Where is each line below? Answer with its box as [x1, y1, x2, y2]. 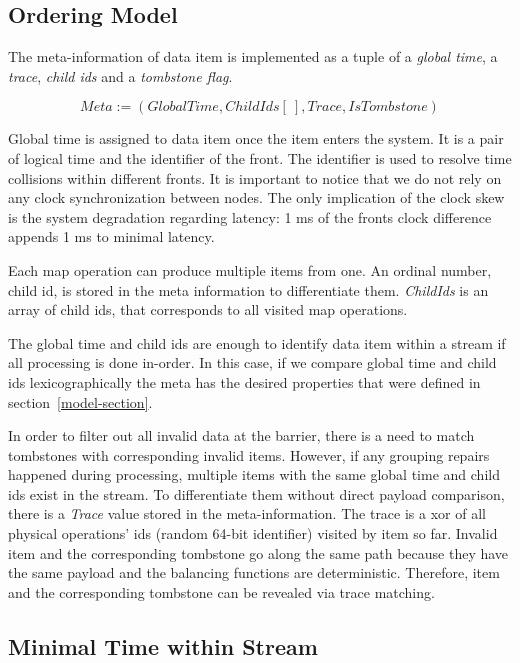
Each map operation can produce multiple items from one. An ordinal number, [8, 259, 492, 280]
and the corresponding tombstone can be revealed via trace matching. [8, 581, 435, 602]
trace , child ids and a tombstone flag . [8, 65, 233, 86]
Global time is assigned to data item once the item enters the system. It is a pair [8, 128, 504, 149]
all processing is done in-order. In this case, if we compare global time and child [8, 352, 497, 373]
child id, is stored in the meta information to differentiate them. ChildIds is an [8, 279, 489, 300]
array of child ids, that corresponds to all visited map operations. [8, 299, 408, 320]
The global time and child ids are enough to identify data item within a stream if [8, 332, 506, 353]
